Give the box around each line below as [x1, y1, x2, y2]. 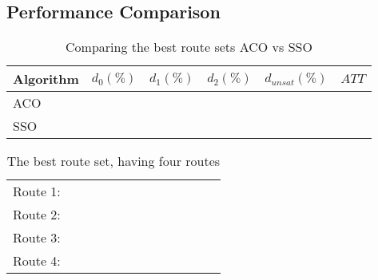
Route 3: [13, 228, 61, 247]
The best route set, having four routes [6, 152, 221, 171]
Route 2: [13, 205, 61, 224]
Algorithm [13, 69, 79, 89]
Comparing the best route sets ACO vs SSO [66, 37, 312, 57]
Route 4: [13, 251, 61, 270]
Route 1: [13, 182, 61, 201]
